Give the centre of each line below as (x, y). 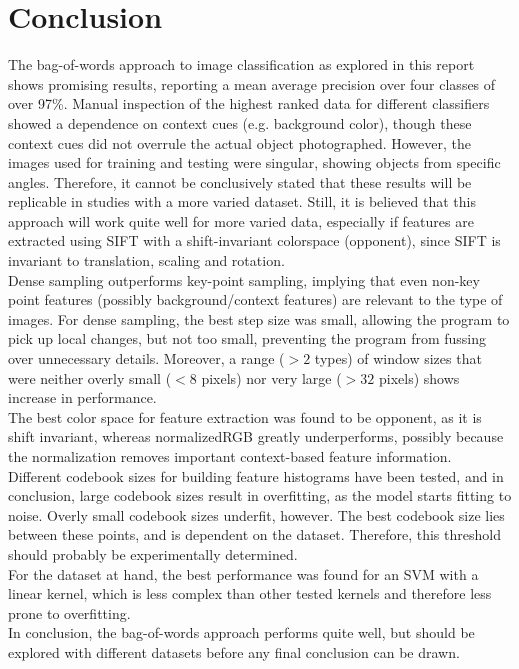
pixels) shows (419, 377)
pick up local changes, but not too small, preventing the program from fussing (247, 338)
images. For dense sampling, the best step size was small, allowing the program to (259, 318)
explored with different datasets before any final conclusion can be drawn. (234, 651)
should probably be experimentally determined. (153, 553)
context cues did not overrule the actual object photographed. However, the (240, 142)
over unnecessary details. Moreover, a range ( (146, 358)
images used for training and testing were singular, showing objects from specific (254, 162)
